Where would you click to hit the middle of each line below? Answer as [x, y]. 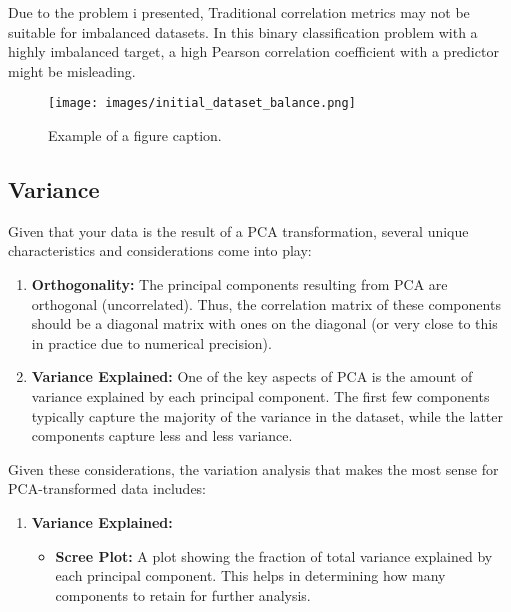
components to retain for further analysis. [183, 594]
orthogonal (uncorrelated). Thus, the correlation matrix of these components [266, 303]
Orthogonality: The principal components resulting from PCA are [239, 284]
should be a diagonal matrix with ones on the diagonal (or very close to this [264, 323]
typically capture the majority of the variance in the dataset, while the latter [267, 415]
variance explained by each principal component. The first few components [260, 395]
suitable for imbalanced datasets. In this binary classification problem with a [243, 31]
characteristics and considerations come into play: [160, 250]
